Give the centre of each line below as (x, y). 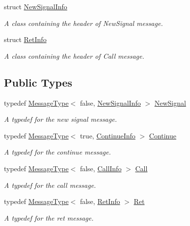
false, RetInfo (100, 201)
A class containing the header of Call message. (74, 56)
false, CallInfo (101, 168)
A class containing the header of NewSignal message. (83, 23)
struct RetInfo (25, 39)
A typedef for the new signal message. (60, 119)
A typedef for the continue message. (57, 152)
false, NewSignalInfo (110, 102)
